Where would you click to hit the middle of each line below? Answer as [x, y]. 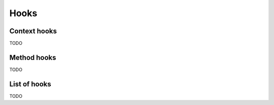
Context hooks [33, 31]
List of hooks [30, 84]
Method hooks [33, 57]
